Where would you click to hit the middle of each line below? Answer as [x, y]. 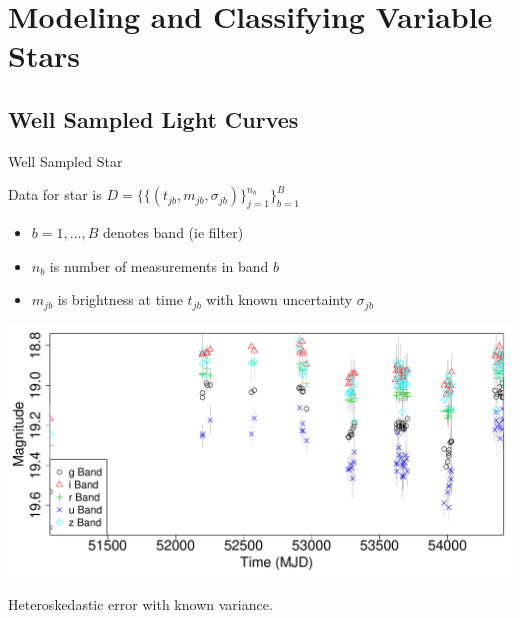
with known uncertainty [279, 299]
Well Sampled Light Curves [153, 118]
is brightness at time [120, 299]
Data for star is [55, 194]
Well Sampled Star [65, 160]
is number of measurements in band [159, 265]
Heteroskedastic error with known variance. [140, 604]
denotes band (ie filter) [173, 232]
